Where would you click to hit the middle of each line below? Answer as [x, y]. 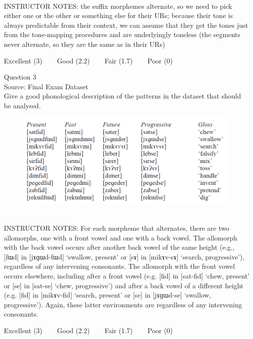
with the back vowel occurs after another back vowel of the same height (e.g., [119, 247]
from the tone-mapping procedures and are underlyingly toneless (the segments [122, 34]
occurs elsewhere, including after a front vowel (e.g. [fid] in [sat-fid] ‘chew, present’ [127, 275]
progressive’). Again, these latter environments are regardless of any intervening [123, 304]
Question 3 [20, 77]
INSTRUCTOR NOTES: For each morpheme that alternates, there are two [117, 228]
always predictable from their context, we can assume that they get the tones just [126, 25]
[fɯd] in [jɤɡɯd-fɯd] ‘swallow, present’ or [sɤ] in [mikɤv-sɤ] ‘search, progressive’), [124, 256]
